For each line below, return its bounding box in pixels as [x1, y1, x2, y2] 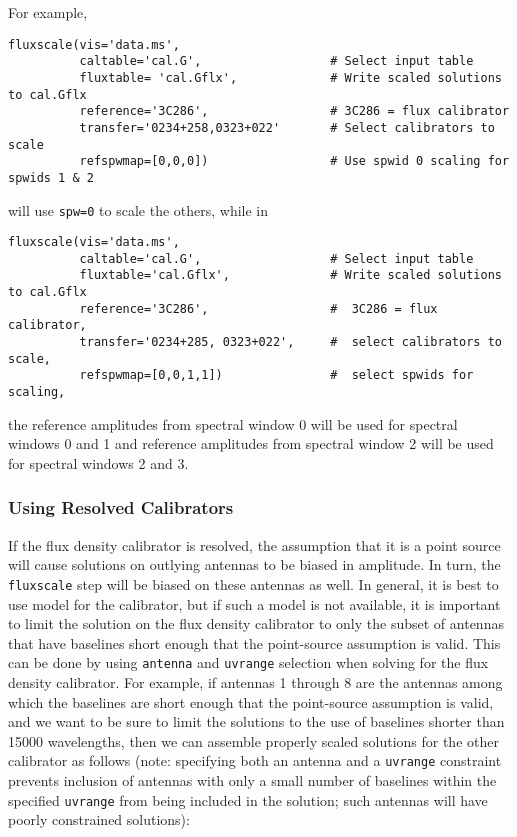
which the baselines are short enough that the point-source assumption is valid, [8, 691, 494, 712]
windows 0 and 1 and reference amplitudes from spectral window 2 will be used [8, 433, 494, 454]
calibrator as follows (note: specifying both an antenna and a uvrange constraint [8, 750, 502, 771]
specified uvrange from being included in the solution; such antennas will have [8, 789, 488, 810]
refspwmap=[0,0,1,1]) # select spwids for [79, 368, 474, 383]
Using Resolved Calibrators [8, 495, 234, 520]
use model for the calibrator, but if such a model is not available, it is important [8, 593, 501, 614]
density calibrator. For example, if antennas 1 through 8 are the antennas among [8, 672, 503, 692]
